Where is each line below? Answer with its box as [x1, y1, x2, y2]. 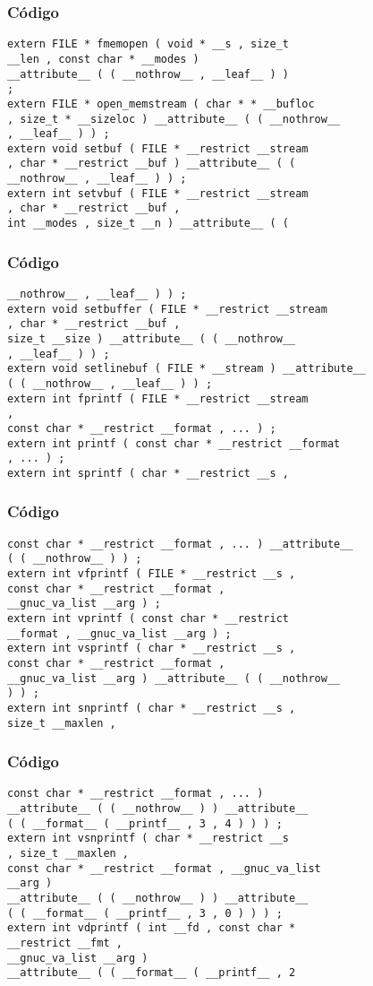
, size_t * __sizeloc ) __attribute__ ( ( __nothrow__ [7, 112, 341, 125]
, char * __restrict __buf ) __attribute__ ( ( [7, 157, 296, 170]
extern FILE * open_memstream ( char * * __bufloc [7, 97, 315, 110]
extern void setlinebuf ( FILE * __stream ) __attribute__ [7, 362, 366, 376]
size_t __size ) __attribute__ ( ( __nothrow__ [7, 332, 296, 345]
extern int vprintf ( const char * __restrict [7, 612, 289, 625]
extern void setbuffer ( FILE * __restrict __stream [7, 302, 327, 316]
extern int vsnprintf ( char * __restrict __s [7, 832, 289, 845]
